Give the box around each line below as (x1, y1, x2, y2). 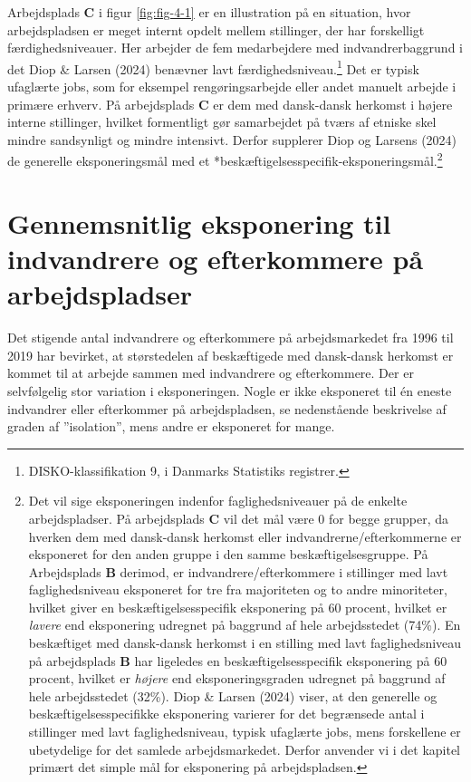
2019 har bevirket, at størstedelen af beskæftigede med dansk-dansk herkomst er (7, 345, 454, 364)
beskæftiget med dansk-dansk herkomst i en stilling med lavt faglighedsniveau (28, 633, 462, 652)
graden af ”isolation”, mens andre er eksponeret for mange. (7, 417, 335, 436)
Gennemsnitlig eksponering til (7, 204, 391, 241)
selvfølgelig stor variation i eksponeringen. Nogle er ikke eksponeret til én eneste (7, 381, 452, 400)
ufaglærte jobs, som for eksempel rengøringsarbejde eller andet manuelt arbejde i (7, 77, 457, 96)
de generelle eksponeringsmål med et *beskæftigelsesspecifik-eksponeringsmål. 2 (7, 149, 443, 170)
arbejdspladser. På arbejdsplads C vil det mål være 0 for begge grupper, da (28, 508, 448, 527)
